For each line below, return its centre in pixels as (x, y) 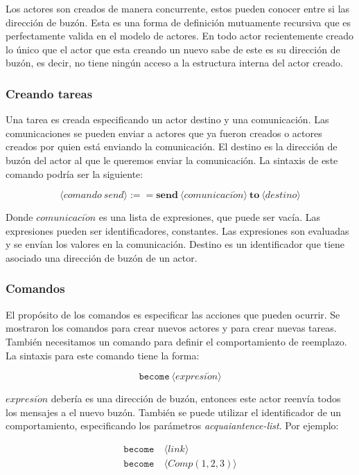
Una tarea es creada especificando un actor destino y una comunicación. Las (167, 119)
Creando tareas (49, 93)
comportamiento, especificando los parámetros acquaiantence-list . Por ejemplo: (172, 425)
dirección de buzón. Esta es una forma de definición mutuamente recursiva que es (178, 22)
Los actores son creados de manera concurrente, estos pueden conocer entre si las (178, 8)
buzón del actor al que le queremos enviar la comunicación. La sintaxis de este (172, 160)
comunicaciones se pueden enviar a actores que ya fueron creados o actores (164, 133)
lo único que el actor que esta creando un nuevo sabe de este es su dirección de (173, 49)
